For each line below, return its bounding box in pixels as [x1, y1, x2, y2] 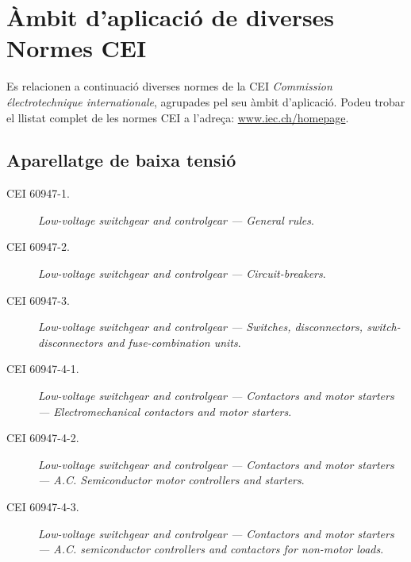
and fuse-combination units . [106, 333, 241, 350]
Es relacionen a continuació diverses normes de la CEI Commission [6, 78, 332, 94]
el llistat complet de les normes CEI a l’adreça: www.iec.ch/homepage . [6, 109, 349, 125]
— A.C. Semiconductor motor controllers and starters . [38, 472, 305, 488]
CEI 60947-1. [6, 185, 70, 202]
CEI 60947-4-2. [6, 429, 79, 446]
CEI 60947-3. [6, 291, 70, 308]
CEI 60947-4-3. [6, 498, 79, 515]
